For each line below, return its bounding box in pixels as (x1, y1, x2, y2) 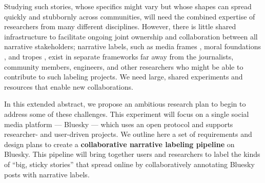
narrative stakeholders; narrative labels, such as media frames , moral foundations (4, 41, 261, 52)
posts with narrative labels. (4, 169, 90, 179)
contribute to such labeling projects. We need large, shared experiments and (4, 71, 243, 82)
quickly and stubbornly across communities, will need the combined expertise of (4, 11, 255, 22)
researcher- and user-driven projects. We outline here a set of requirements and (4, 129, 252, 139)
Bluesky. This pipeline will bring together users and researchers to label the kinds (4, 149, 260, 159)
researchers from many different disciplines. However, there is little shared (4, 21, 236, 32)
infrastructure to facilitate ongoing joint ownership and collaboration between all (4, 31, 258, 42)
